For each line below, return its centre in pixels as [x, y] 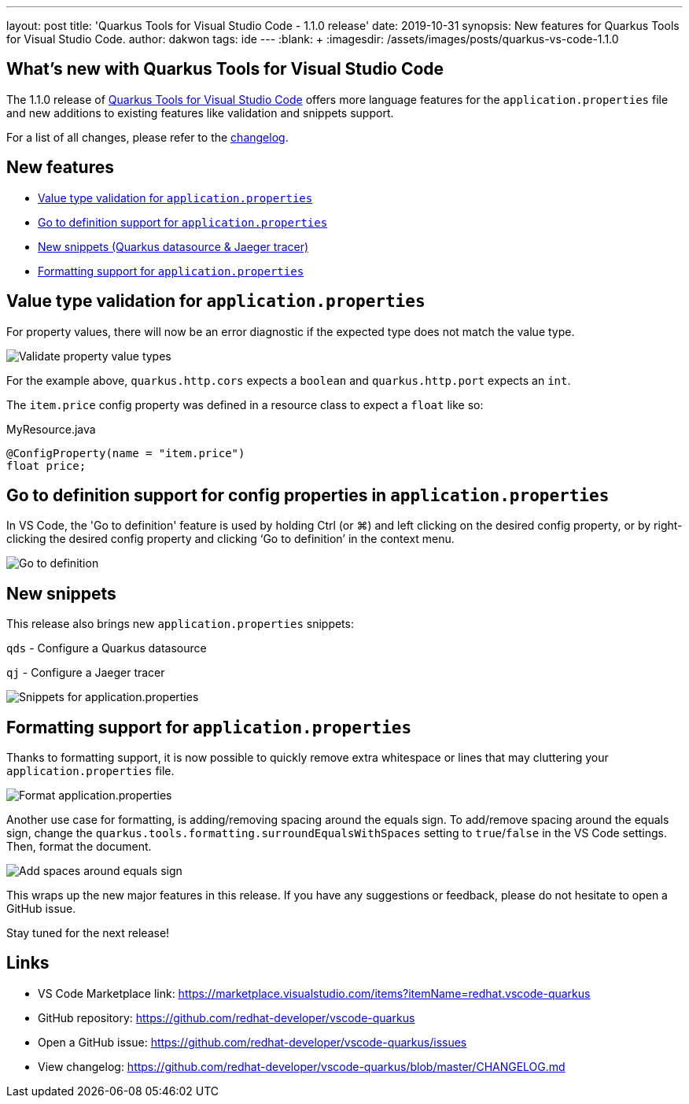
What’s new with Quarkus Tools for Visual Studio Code [225, 69]
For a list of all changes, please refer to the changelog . [147, 137]
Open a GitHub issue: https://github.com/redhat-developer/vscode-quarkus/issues [252, 1042]
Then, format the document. [79, 847]
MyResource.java [51, 429]
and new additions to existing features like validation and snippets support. [200, 113]
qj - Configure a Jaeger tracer [86, 673]
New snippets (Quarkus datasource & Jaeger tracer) [173, 246]
